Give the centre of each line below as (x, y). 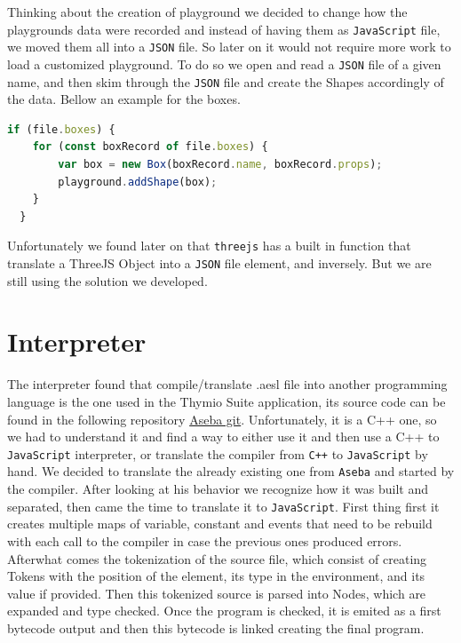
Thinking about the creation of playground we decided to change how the (207, 12)
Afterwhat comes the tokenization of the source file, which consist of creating (217, 558)
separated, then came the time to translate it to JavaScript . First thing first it (223, 506)
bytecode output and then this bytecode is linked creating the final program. (216, 627)
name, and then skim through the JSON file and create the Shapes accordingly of (226, 81)
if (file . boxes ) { (61, 129)
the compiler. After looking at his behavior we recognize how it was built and (218, 489)
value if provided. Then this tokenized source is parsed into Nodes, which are (217, 593)
